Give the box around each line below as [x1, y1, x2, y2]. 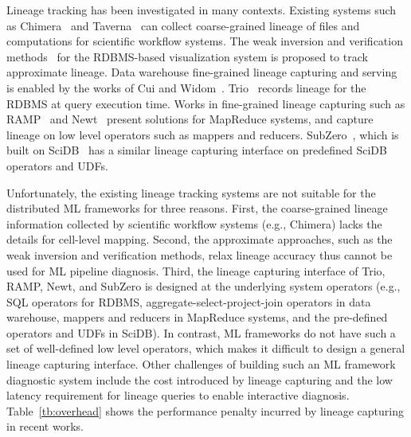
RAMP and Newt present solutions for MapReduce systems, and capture [6, 111, 374, 127]
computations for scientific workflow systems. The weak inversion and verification [6, 33, 403, 49]
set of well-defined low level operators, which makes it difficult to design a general [6, 340, 405, 357]
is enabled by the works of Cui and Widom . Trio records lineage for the [6, 79, 366, 96]
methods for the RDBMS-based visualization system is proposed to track [6, 48, 368, 64]
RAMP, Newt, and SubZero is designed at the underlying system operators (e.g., [6, 278, 401, 295]
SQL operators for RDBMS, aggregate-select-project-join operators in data [6, 293, 371, 310]
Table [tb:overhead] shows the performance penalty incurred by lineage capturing [6, 402, 405, 419]
